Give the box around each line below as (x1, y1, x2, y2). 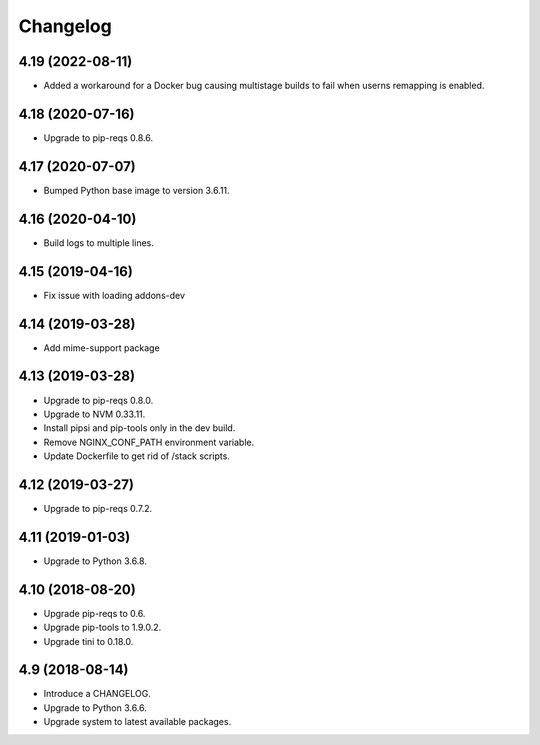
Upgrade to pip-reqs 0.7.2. (43, 502, 153, 514)
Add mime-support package (43, 341, 160, 354)
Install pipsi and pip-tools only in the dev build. (43, 422, 236, 434)
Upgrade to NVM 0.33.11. (43, 408, 146, 420)
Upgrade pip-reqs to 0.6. (43, 607, 146, 619)
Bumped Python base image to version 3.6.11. (43, 184, 230, 196)
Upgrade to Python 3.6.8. (43, 555, 147, 567)
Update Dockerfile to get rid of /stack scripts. (43, 450, 230, 462)
